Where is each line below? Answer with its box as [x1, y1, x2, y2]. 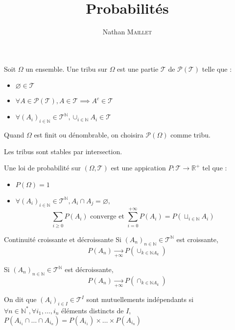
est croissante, [176, 234, 218, 244]
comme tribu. [170, 130, 211, 140]
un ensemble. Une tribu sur [25, 63, 107, 74]
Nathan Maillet [102, 27, 152, 37]
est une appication [111, 163, 166, 173]
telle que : [202, 63, 232, 74]
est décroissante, [65, 264, 114, 274]
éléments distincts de [61, 305, 124, 315]
